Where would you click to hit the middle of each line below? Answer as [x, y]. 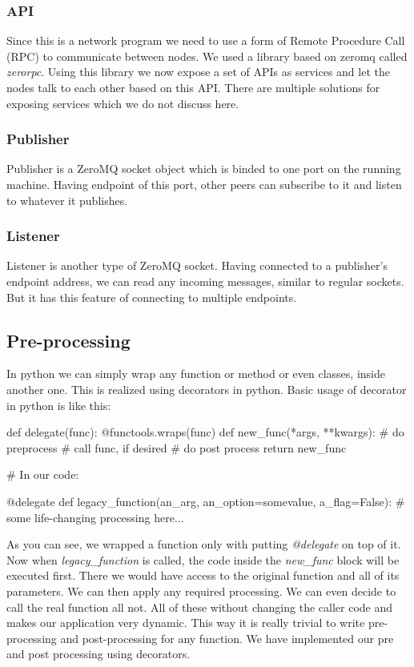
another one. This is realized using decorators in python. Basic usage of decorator [207, 389]
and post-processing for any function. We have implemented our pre [227, 638]
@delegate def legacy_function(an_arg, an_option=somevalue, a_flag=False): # [206, 501]
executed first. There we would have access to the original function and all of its [203, 575]
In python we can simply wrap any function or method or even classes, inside [196, 374]
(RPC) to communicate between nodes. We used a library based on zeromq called [207, 56]
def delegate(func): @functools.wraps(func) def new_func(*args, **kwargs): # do [205, 432]
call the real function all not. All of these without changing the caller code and [200, 607]
